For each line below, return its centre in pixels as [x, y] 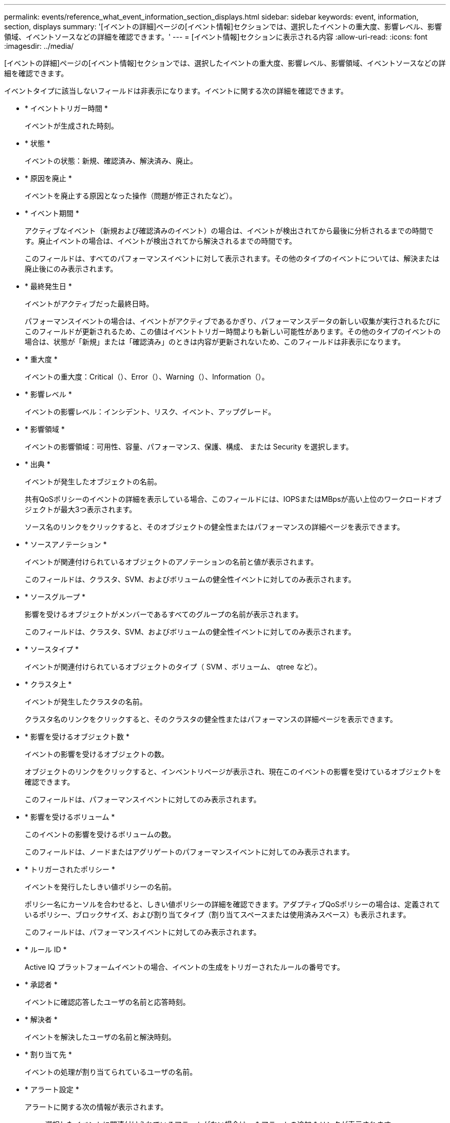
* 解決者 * [41, 1019]
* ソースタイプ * [52, 649]
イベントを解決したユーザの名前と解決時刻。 [100, 1037]
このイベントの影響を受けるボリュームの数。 [100, 834]
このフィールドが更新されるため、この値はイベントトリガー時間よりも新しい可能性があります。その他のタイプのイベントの [233, 331]
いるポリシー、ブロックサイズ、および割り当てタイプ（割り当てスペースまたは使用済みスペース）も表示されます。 [218, 914]
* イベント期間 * [52, 213]
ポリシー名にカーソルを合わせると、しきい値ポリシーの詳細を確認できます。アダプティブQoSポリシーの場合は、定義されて [232, 904]
